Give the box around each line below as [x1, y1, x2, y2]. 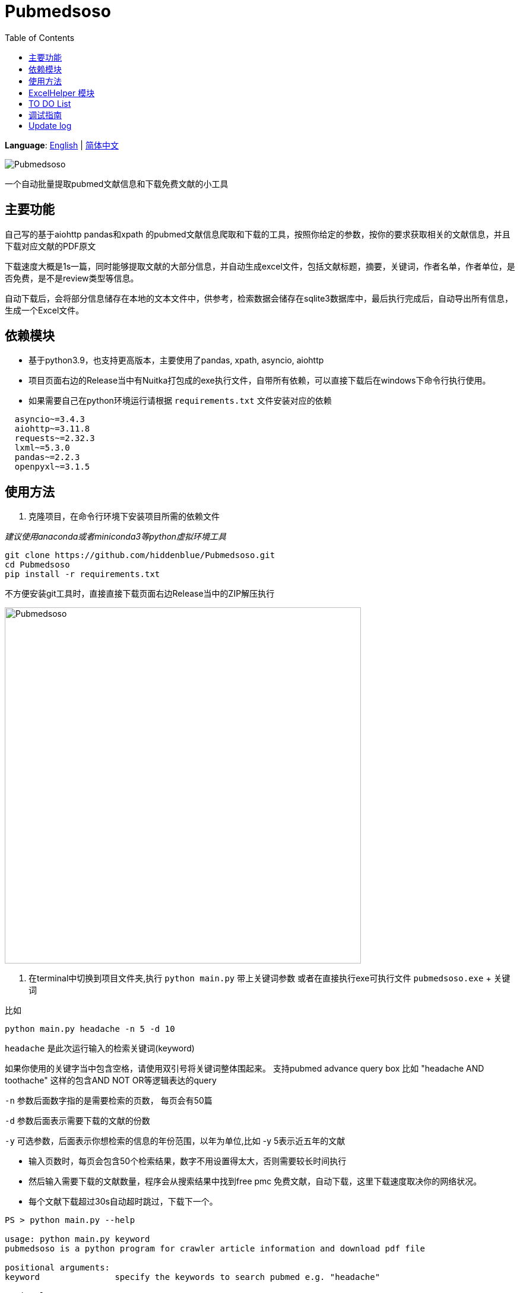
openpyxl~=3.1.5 [14, 462, 90, 472]
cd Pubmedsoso [5, 560, 70, 570]
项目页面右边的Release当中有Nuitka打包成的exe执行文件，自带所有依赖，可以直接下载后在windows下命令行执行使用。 [28, 375, 491, 386]
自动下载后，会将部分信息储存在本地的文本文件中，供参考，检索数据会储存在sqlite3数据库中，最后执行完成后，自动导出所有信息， [5, 293, 513, 303]
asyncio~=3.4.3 [14, 414, 85, 424]
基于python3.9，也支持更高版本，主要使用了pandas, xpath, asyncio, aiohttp [28, 355, 324, 366]
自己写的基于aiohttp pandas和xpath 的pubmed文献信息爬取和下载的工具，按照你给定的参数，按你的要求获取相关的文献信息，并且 [5, 229, 511, 239]
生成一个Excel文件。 [5, 305, 84, 315]
